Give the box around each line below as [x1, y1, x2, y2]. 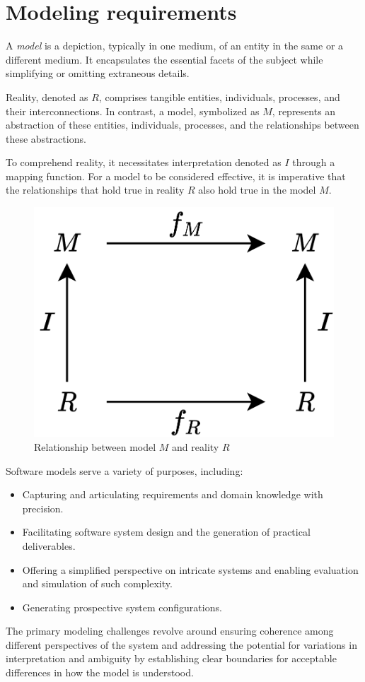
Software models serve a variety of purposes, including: [6, 463, 243, 478]
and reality [172, 439, 219, 454]
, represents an [272, 103, 336, 118]
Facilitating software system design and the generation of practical [22, 524, 311, 539]
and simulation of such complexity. [22, 576, 173, 591]
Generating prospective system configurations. [22, 599, 222, 614]
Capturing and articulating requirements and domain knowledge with [22, 487, 323, 502]
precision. [22, 500, 64, 515]
